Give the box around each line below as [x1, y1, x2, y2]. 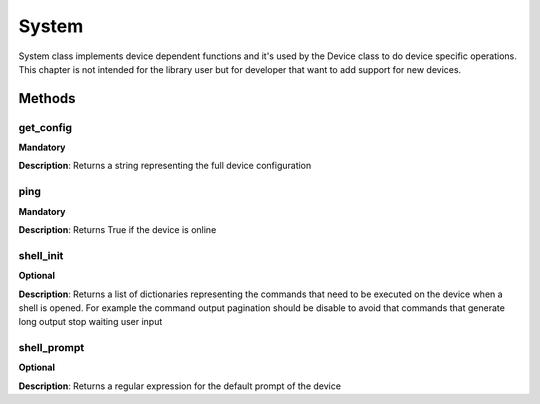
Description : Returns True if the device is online [18, 224, 217, 236]
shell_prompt [18, 341, 85, 355]
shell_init [18, 248, 64, 262]
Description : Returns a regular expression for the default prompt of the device [18, 380, 342, 392]
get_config [18, 120, 73, 134]
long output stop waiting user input [18, 316, 163, 328]
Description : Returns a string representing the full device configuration [18, 160, 312, 172]
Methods [18, 90, 76, 107]
